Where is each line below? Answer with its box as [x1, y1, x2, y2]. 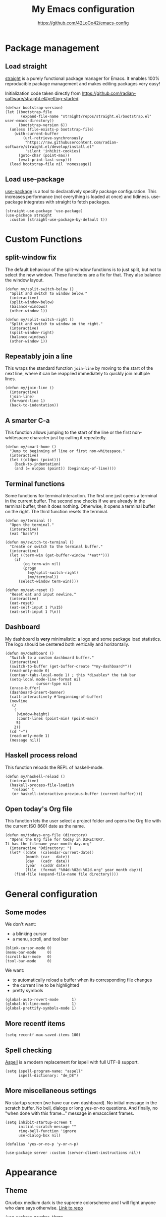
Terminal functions [5, 479, 65, 488]
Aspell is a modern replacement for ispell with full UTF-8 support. [5, 1059, 139, 1065]
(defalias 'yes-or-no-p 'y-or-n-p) [5, 1142, 79, 1147]
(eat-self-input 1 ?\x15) [9, 605, 63, 610]
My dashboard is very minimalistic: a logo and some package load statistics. [5, 636, 162, 642]
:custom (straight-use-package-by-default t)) [9, 217, 108, 222]
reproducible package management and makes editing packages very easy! [5, 80, 160, 86]
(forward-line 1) [9, 399, 46, 404]
